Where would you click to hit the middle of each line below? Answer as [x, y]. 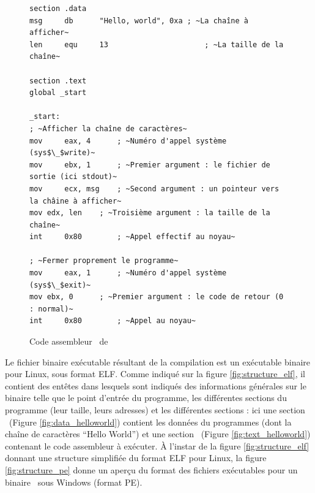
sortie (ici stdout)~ [73, 177]
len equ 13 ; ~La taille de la [157, 44]
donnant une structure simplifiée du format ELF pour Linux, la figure [136, 458]
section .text [58, 81]
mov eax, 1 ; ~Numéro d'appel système [128, 273]
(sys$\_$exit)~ [60, 285]
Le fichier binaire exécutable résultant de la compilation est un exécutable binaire [158, 361]
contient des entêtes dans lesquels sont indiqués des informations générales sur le [156, 385]
